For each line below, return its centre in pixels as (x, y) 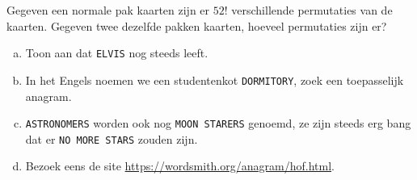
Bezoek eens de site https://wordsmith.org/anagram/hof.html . (180, 166)
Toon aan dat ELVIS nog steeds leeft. (117, 53)
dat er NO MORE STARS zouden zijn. (112, 138)
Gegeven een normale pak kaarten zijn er (108, 10)
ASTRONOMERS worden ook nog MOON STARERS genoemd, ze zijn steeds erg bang (218, 123)
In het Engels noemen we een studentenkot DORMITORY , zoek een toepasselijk (215, 80)
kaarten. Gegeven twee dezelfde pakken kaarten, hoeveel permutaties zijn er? (197, 25)
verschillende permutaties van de (312, 10)
